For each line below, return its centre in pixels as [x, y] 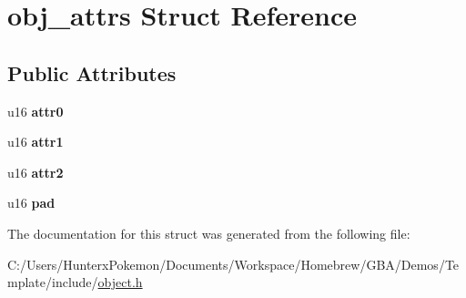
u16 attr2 [35, 172]
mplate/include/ [53, 282]
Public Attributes [92, 72]
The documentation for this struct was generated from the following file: [209, 233]
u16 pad [31, 203]
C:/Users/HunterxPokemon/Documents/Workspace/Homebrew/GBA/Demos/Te [233, 264]
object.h [120, 282]
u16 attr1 [35, 142]
